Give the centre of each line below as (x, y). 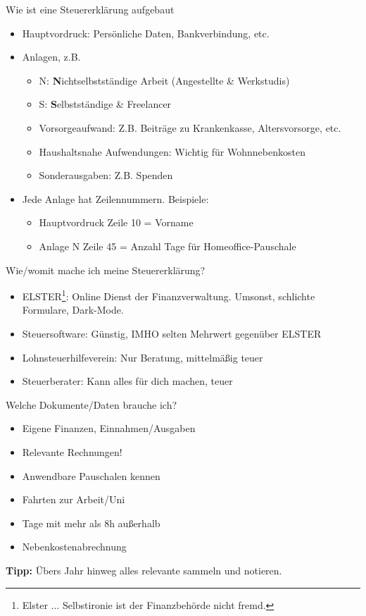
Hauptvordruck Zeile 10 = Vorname (116, 222)
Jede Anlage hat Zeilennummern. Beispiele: (115, 198)
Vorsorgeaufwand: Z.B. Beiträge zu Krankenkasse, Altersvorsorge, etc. (190, 127)
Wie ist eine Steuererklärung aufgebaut (90, 9)
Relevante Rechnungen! (72, 451)
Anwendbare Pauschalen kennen (91, 475)
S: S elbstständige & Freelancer (105, 104)
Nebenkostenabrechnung (74, 547)
